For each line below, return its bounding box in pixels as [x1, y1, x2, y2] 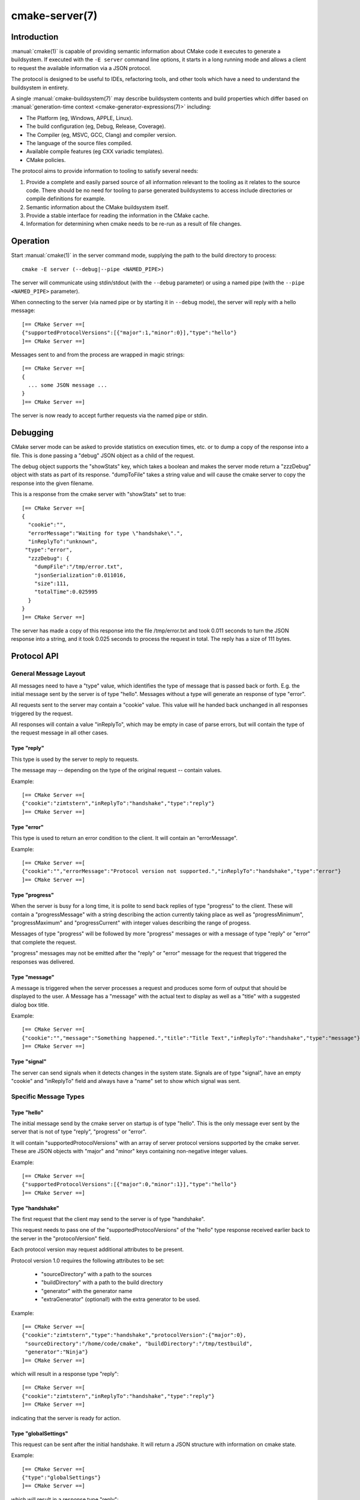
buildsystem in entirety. [11, 84, 69, 91]
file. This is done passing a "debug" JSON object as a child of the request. [11, 452, 195, 459]
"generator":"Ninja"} [25, 1349, 89, 1355]
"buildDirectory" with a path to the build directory [41, 1279, 163, 1286]
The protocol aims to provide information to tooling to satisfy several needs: [11, 167, 199, 175]
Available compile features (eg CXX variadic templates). [26, 148, 164, 155]
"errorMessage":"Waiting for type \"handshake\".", [28, 530, 183, 536]
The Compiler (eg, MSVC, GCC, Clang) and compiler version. [26, 131, 177, 138]
